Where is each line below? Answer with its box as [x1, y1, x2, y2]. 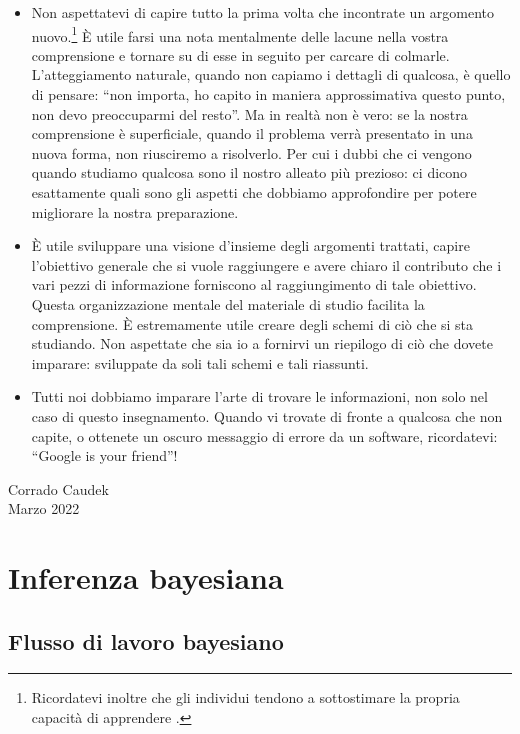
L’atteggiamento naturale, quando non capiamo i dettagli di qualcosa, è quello [31, 64, 511, 85]
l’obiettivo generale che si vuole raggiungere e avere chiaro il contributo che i [31, 254, 502, 275]
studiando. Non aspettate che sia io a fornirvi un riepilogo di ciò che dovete [31, 333, 493, 354]
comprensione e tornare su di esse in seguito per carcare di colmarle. [31, 44, 450, 65]
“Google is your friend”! [31, 445, 178, 466]
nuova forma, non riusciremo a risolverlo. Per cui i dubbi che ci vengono [31, 142, 472, 163]
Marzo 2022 [8, 498, 80, 519]
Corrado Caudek [8, 478, 109, 499]
